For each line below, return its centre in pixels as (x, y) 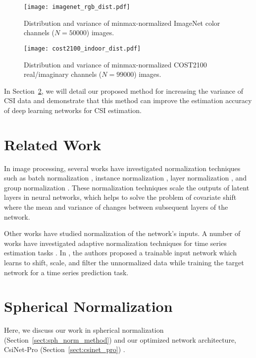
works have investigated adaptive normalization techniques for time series (115, 243)
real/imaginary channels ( (63, 74)
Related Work (53, 144)
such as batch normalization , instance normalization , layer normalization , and (126, 178)
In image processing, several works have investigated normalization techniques (122, 168)
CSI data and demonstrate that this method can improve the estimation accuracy (128, 100)
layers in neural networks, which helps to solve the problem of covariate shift (120, 197)
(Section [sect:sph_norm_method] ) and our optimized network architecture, (120, 339)
